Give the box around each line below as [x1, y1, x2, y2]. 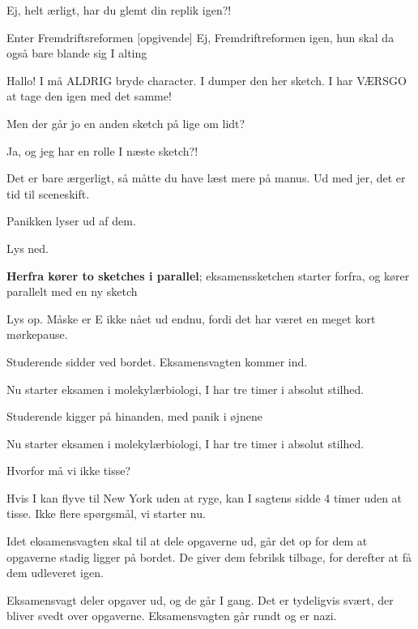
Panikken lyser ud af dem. [6, 212, 136, 229]
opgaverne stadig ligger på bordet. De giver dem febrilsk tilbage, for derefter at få [6, 548, 412, 565]
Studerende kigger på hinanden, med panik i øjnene [6, 408, 262, 425]
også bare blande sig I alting [6, 45, 147, 62]
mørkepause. [6, 326, 68, 343]
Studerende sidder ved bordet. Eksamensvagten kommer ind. [6, 353, 308, 370]
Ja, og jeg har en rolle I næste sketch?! [6, 142, 198, 159]
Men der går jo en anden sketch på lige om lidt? [6, 114, 245, 131]
